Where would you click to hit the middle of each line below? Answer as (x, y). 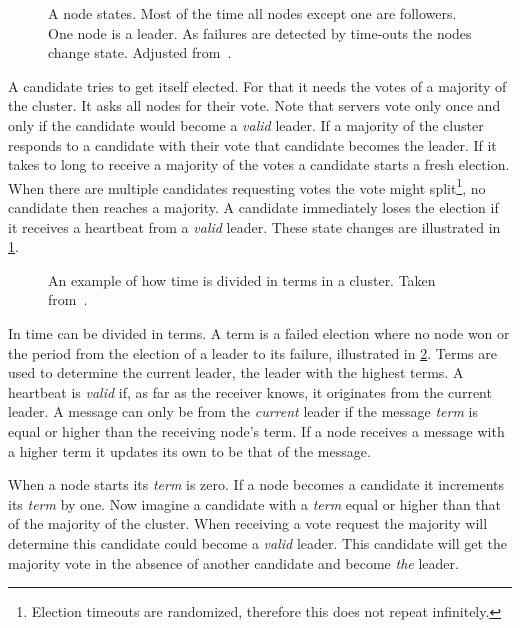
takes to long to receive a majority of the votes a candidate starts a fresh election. (259, 164)
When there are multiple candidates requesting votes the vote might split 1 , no (247, 186)
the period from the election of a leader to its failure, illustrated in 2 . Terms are (252, 352)
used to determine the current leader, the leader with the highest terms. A (236, 372)
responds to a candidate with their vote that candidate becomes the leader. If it (252, 144)
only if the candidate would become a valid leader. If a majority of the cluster (246, 124)
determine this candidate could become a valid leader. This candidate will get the (258, 542)
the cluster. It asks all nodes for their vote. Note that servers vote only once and (254, 105)
